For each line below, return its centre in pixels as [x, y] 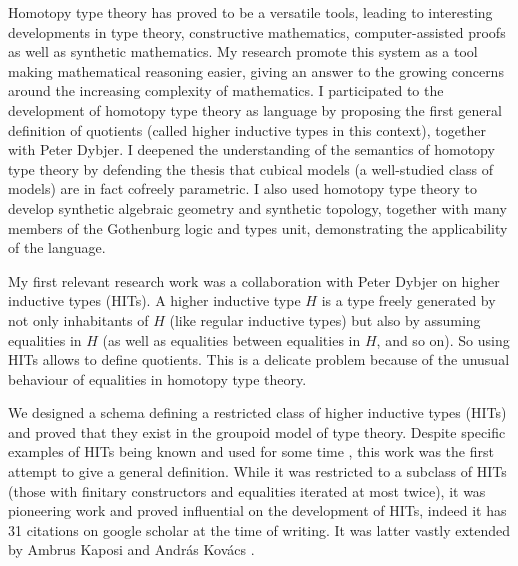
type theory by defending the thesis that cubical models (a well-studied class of [251, 168]
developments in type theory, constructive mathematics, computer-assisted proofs [257, 31]
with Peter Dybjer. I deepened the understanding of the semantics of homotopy [251, 149]
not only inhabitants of [78, 319]
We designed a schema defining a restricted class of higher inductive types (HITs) [257, 412]
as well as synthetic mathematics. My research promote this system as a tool [243, 51]
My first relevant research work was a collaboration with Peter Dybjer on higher [254, 280]
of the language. [57, 247]
